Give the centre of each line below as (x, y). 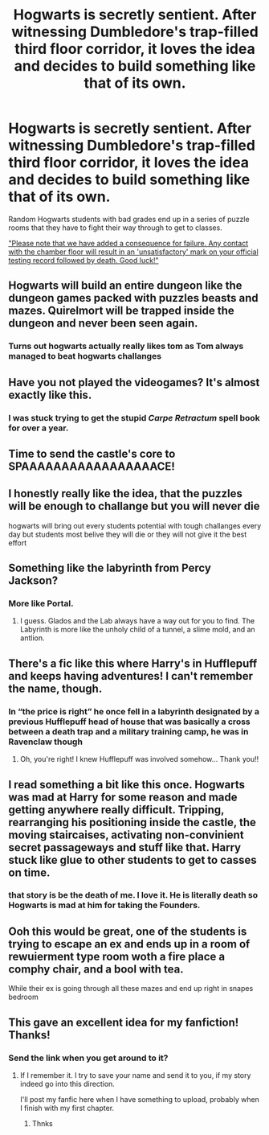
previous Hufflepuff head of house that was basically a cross (129, 722)
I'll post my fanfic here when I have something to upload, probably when (139, 1099)
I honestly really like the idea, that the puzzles (125, 493)
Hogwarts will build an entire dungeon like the (125, 286)
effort (18, 543)
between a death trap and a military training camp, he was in (128, 731)
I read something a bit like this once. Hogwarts (126, 785)
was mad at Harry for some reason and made (123, 797)
